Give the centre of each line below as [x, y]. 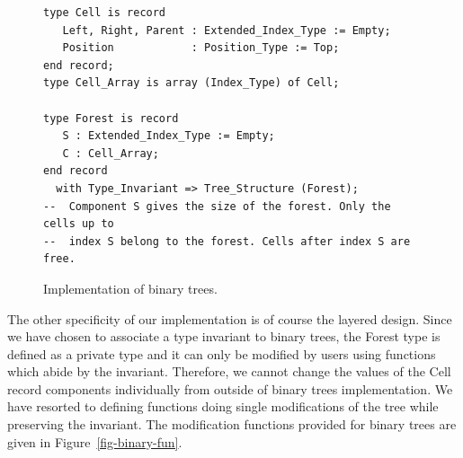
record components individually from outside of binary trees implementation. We [230, 388]
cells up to [79, 224]
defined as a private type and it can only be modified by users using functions [222, 353]
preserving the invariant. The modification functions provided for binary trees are [232, 424]
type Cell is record [105, 13]
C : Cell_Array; [111, 153]
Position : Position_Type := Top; [201, 48]
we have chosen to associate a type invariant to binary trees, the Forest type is [224, 336]
